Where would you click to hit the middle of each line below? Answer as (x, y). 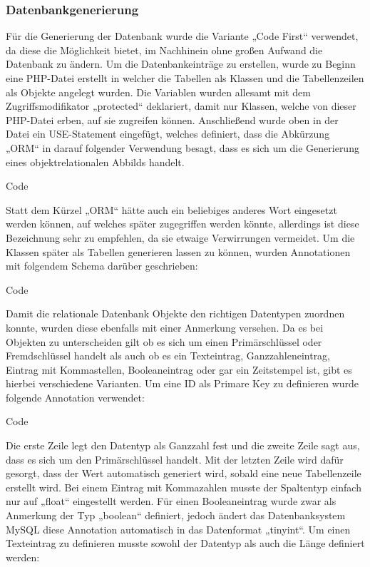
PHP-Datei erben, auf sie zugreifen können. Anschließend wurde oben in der (172, 119)
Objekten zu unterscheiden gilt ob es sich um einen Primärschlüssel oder (164, 341)
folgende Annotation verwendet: (75, 397)
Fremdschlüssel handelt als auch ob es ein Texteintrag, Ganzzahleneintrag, (168, 356)
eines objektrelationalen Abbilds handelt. (95, 162)
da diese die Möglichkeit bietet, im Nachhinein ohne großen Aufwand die (164, 50)
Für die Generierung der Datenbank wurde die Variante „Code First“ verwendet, (182, 36)
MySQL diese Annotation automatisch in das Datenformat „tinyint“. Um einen (178, 529)
